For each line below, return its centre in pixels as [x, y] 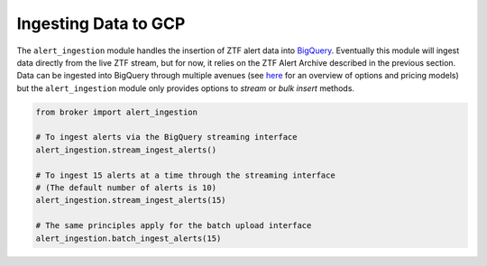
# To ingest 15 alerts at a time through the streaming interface [185, 175]
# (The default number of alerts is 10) [126, 188]
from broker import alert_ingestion [117, 112]
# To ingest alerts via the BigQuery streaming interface [166, 137]
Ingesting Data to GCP [101, 23]
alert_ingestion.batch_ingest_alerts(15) [129, 238]
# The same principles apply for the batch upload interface [174, 226]
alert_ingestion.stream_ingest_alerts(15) [131, 200]
